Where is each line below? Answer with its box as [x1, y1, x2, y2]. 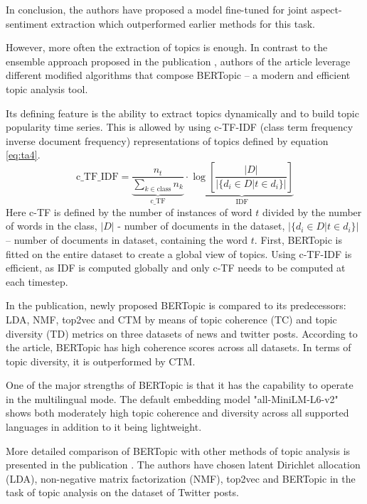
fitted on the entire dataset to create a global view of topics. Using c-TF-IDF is [6, 246, 352, 261]
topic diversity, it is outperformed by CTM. [6, 353, 196, 368]
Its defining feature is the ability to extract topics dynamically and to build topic [6, 105, 359, 120]
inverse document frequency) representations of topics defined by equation [6, 133, 329, 148]
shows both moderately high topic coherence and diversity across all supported [6, 405, 349, 420]
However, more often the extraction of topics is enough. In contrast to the [6, 40, 328, 55]
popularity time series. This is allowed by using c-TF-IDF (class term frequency [6, 119, 353, 134]
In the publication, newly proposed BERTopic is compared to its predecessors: [6, 298, 346, 313]
